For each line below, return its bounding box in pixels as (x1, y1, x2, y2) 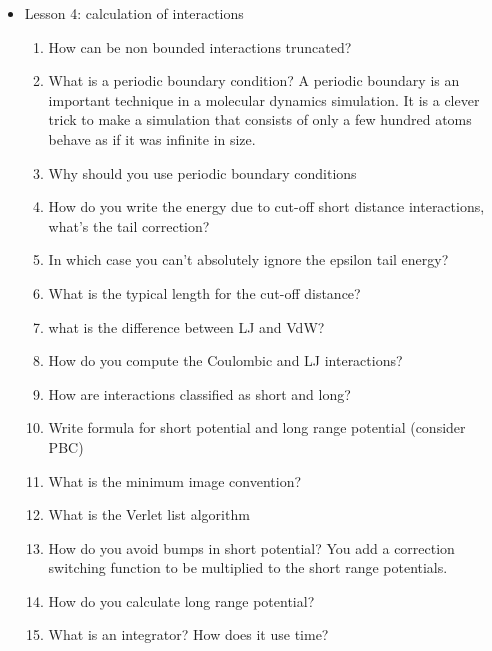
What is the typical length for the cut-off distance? (48, 282, 361, 303)
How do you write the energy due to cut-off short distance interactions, (48, 196, 485, 217)
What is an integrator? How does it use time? (48, 624, 329, 645)
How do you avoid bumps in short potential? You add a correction (48, 537, 455, 558)
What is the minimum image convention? (48, 470, 302, 491)
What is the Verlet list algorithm (48, 504, 250, 525)
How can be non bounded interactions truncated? (48, 36, 352, 57)
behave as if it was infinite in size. (48, 128, 256, 149)
